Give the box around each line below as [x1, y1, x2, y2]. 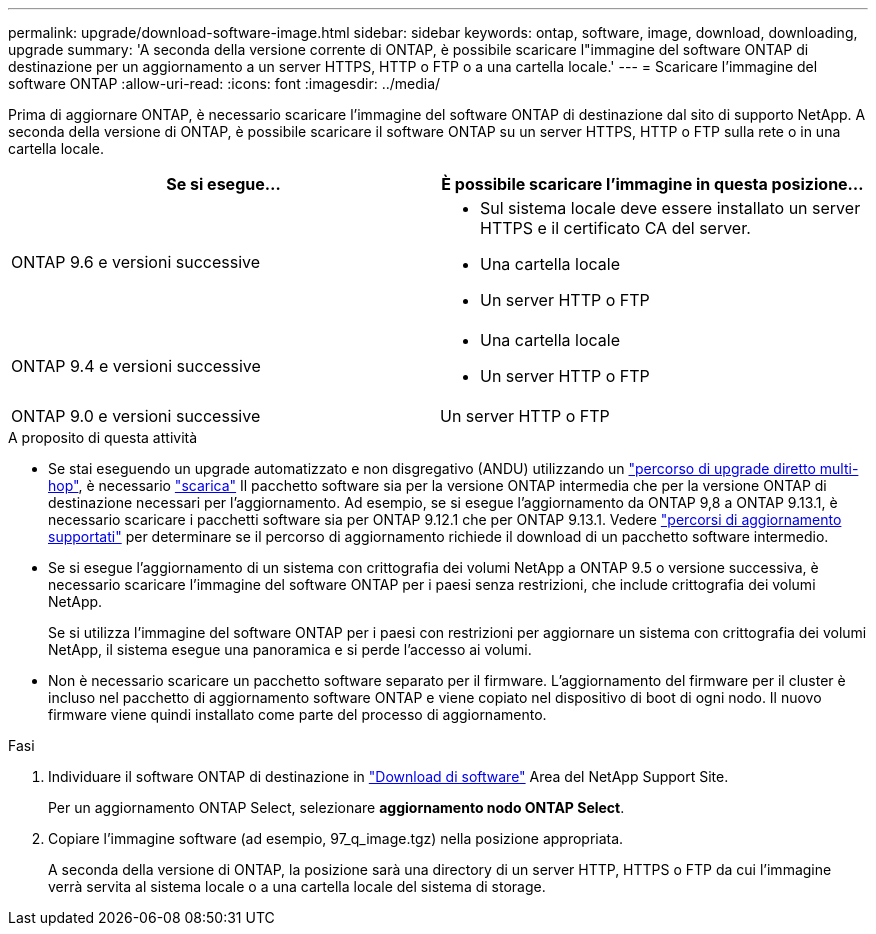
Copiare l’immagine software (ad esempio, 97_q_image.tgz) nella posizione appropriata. [48, 830, 624, 847]
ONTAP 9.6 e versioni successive [11, 252, 261, 272]
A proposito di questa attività [8, 429, 198, 446]
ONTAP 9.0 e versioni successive [11, 406, 261, 426]
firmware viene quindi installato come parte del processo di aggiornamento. [48, 706, 547, 723]
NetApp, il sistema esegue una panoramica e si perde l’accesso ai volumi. [48, 641, 532, 658]
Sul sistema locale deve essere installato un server [480, 198, 861, 218]
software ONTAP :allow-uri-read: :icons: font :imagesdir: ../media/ [8, 75, 441, 92]
